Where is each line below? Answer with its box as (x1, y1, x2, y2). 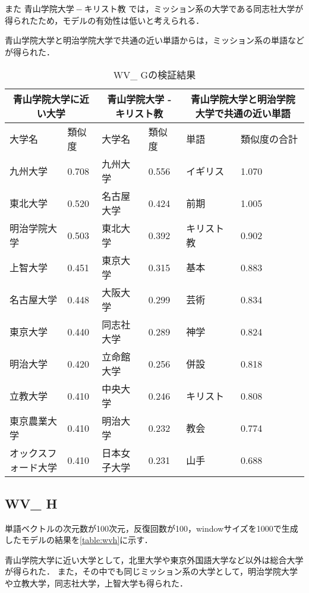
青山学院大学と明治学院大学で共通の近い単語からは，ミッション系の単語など (5, 34, 304, 46)
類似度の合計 (240, 132, 298, 146)
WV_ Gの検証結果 (113, 68, 196, 82)
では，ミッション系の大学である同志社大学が (128, 2, 304, 14)
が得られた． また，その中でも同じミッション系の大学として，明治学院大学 (5, 565, 298, 578)
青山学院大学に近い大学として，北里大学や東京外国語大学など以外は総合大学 (5, 553, 304, 566)
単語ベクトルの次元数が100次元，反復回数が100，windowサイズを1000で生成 (5, 522, 298, 534)
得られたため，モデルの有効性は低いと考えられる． (5, 14, 204, 26)
